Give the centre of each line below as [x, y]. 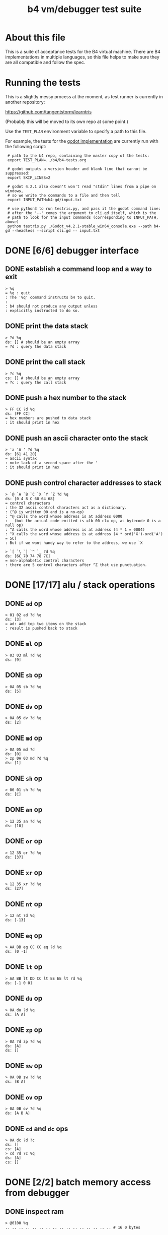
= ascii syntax [21, 459]
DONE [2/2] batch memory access [78, 1182]
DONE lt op [24, 967]
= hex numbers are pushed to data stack [48, 418]
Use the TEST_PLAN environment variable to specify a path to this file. [76, 131]
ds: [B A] [16, 1082]
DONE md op [24, 738]
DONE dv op [24, 706]
